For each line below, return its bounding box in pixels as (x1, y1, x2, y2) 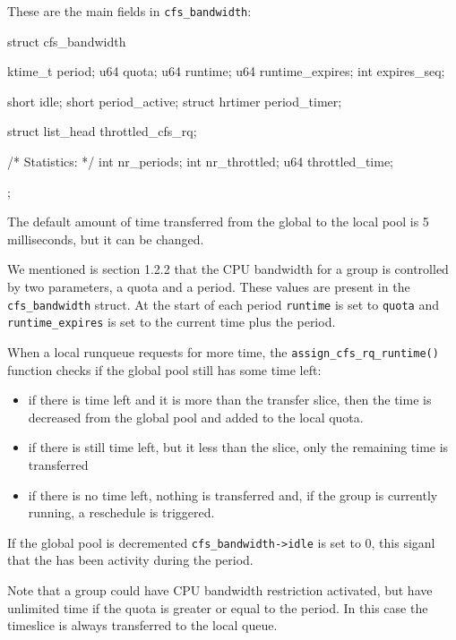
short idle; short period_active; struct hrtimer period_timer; (7, 91, 342, 110)
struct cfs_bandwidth (7, 31, 126, 50)
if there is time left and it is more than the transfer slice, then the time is (28, 390, 432, 409)
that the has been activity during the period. (7, 550, 254, 569)
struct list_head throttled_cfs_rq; (7, 122, 197, 141)
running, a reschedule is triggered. (28, 503, 215, 522)
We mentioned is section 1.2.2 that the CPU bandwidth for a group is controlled (7, 260, 449, 278)
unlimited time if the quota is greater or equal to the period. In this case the (7, 598, 428, 617)
